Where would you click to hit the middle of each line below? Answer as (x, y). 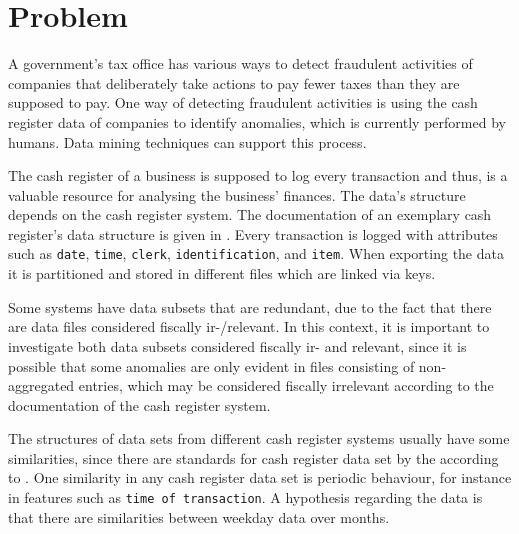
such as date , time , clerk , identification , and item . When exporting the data (256, 253)
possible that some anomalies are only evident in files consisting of (211, 365)
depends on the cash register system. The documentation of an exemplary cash (250, 214)
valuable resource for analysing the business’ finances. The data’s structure (237, 194)
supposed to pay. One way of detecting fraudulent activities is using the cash (243, 102)
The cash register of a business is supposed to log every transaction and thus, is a (258, 175)
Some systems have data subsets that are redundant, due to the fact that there (250, 306)
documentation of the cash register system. (139, 404)
